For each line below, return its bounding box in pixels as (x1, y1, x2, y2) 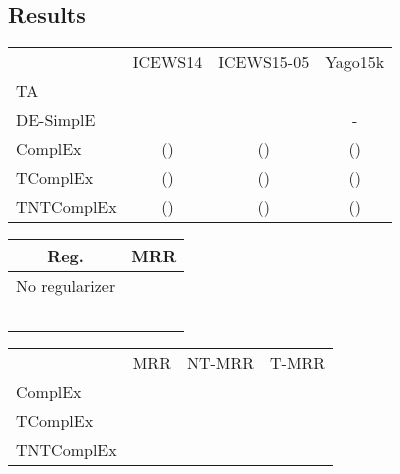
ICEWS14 (132, 50, 203, 74)
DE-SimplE (16, 108, 96, 132)
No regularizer (16, 274, 116, 298)
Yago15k (325, 50, 385, 74)
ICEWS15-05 (218, 50, 310, 74)
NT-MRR (186, 351, 255, 375)
